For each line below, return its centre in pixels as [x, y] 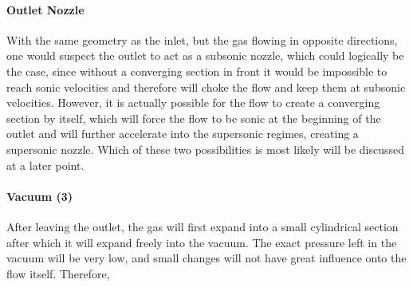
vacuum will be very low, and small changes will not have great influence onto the [206, 258]
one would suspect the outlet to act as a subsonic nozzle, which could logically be [205, 55]
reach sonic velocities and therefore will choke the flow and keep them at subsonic [206, 86]
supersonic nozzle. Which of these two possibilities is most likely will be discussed [205, 149]
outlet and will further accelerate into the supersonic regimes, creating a [183, 134]
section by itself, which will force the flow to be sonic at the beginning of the [194, 118]
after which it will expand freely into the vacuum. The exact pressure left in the [202, 242]
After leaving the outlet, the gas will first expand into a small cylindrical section [203, 226]
